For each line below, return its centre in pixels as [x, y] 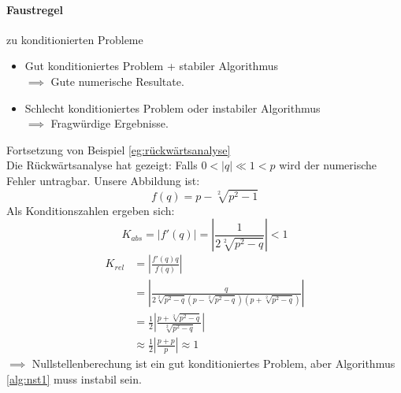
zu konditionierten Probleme [75, 39]
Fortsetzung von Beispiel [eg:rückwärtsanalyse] [119, 149]
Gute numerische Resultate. [117, 81]
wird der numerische [328, 165]
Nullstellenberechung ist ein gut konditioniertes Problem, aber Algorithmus [213, 363]
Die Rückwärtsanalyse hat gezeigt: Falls [102, 165]
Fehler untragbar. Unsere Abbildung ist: [103, 180]
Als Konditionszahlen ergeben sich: [91, 210]
